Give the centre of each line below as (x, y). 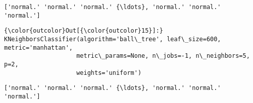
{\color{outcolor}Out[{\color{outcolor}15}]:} (84, 31)
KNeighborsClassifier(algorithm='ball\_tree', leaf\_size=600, (113, 39)
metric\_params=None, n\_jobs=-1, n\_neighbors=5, (163, 56)
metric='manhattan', (39, 47)
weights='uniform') (109, 73)
